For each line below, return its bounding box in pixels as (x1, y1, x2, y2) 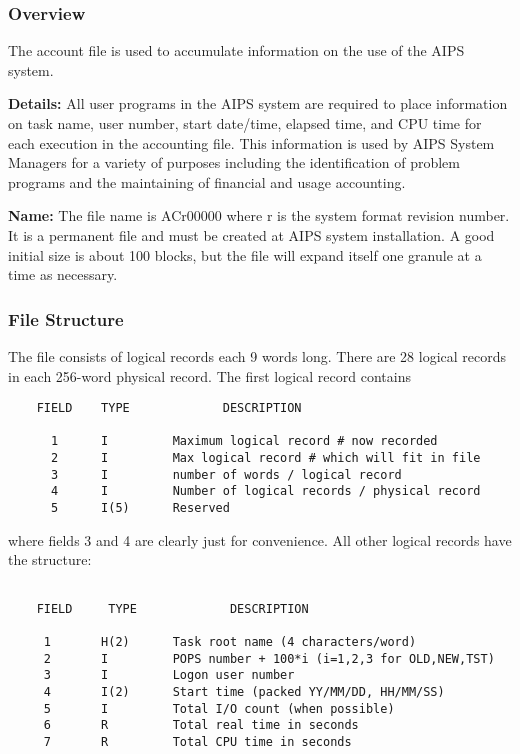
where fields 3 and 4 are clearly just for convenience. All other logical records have (8, 529, 512, 550)
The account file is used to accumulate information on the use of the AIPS (8, 40, 465, 61)
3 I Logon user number (43, 668, 295, 683)
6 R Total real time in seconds (43, 718, 359, 733)
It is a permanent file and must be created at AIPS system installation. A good (8, 224, 495, 245)
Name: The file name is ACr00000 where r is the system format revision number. (8, 205, 510, 226)
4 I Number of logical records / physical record (50, 484, 481, 499)
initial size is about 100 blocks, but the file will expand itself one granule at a (8, 244, 482, 265)
